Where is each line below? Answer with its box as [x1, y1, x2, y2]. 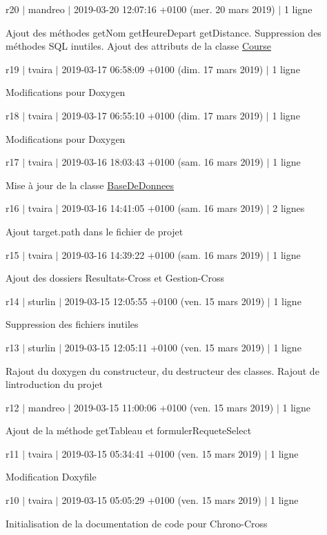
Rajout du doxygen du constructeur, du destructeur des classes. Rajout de [6, 363, 319, 378]
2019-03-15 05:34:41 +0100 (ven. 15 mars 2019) [61, 446, 261, 460]
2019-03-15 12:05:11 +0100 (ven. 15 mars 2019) [64, 340, 265, 354]
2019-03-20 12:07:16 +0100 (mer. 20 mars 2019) [73, 2, 275, 16]
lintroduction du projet [6, 377, 103, 391]
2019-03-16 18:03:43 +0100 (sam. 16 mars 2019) [61, 155, 264, 169]
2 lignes [272, 201, 305, 215]
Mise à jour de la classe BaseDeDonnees [6, 177, 175, 192]
